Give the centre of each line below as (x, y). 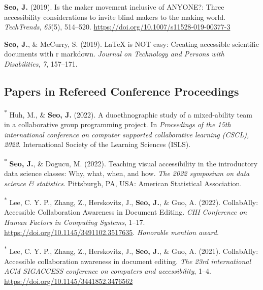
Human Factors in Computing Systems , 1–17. (75, 222)
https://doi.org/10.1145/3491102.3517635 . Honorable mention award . (111, 232)
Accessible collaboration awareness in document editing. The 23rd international (128, 261)
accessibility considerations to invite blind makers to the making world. (115, 17)
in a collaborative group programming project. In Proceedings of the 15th (118, 124)
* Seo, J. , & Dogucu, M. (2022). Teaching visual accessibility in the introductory (131, 162)
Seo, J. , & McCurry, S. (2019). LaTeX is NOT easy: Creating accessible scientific (131, 43)
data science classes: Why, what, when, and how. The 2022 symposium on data (127, 173)
